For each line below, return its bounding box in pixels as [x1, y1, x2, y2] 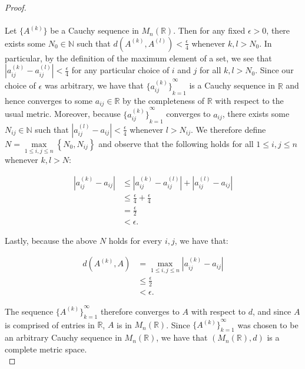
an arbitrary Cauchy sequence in [5, 331, 122, 344]
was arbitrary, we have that [44, 79, 144, 92]
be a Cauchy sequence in [50, 24, 139, 37]
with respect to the [215, 94, 284, 106]
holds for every [108, 234, 163, 246]
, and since [252, 305, 291, 317]
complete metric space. [5, 342, 87, 355]
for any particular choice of [71, 64, 170, 76]
